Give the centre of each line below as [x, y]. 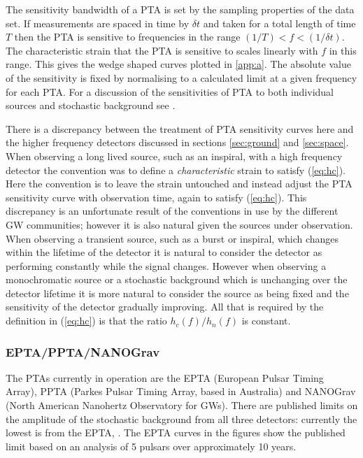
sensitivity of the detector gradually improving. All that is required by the [165, 307]
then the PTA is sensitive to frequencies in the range [127, 37]
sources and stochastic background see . [91, 105]
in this [343, 50]
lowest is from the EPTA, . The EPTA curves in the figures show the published [176, 432]
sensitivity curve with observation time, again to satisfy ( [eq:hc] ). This [156, 197]
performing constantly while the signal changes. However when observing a [166, 265]
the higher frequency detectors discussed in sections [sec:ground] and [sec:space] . [177, 142]
